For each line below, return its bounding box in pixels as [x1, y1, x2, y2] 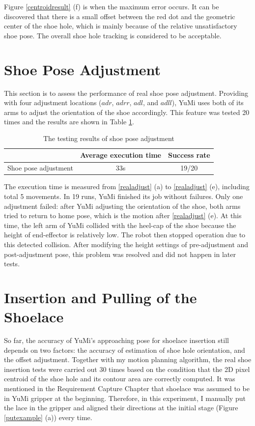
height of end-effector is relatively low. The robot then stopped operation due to [4, 229, 246, 240]
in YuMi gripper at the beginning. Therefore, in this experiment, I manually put [4, 393, 246, 403]
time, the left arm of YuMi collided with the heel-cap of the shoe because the [4, 220, 236, 230]
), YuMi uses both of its [171, 97, 244, 108]
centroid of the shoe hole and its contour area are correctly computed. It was [4, 373, 235, 384]
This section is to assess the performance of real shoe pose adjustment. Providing [4, 87, 248, 98]
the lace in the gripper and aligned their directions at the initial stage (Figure [4, 402, 238, 413]
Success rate [168, 150, 210, 160]
